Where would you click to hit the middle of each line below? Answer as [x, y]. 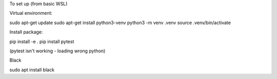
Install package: [26, 32]
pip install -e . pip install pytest [42, 42]
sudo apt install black [32, 70]
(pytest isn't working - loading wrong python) [57, 51]
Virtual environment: [31, 13]
